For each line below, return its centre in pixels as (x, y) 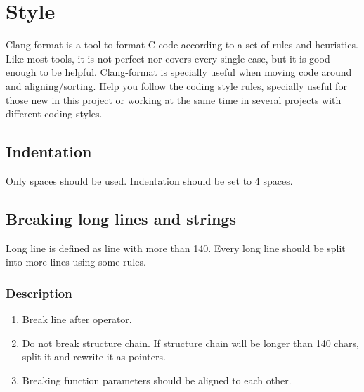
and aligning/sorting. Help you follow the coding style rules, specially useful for (176, 85)
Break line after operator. (77, 319)
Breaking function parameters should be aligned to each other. (157, 380)
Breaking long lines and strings (121, 218)
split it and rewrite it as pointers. (94, 357)
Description (39, 293)
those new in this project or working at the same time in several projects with (174, 99)
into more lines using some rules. (76, 262)
